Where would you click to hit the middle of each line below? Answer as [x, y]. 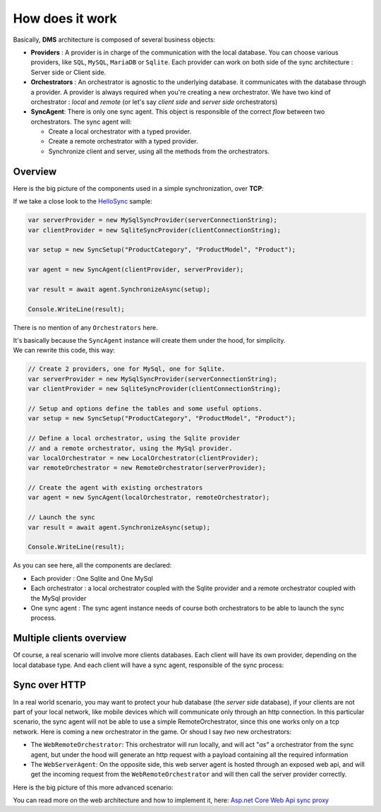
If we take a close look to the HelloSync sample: [83, 201]
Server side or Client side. [68, 72]
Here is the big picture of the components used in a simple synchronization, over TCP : [138, 188]
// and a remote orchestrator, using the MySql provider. [130, 448]
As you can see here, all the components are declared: [92, 565]
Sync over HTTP [49, 685]
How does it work [65, 18]
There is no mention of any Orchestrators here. [85, 327]
